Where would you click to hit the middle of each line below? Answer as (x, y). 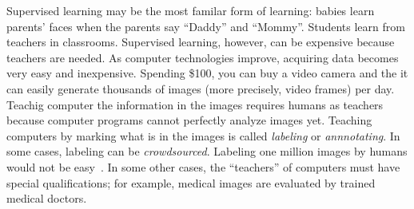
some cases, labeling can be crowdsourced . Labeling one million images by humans (207, 151)
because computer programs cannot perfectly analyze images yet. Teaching (189, 120)
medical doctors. (47, 198)
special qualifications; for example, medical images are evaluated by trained (191, 182)
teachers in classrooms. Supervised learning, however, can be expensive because (201, 42)
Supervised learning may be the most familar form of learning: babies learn (191, 10)
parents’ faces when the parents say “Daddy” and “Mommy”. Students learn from (206, 26)
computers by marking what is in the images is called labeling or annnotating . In (203, 135)
